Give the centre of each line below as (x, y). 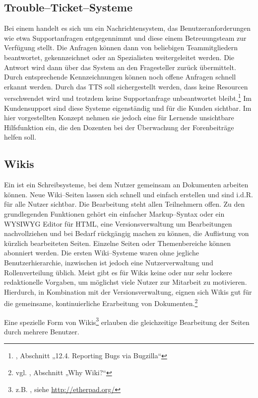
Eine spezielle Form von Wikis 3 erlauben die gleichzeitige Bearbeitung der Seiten (127, 321)
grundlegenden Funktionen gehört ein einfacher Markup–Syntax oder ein (114, 213)
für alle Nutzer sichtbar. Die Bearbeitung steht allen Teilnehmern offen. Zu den (125, 204)
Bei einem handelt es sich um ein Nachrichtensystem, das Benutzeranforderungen (128, 28)
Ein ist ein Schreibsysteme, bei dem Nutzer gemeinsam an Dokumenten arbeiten (126, 185)
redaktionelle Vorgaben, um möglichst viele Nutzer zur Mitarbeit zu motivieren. (126, 282)
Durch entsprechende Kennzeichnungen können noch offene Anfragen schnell (120, 77)
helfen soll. (20, 137)
